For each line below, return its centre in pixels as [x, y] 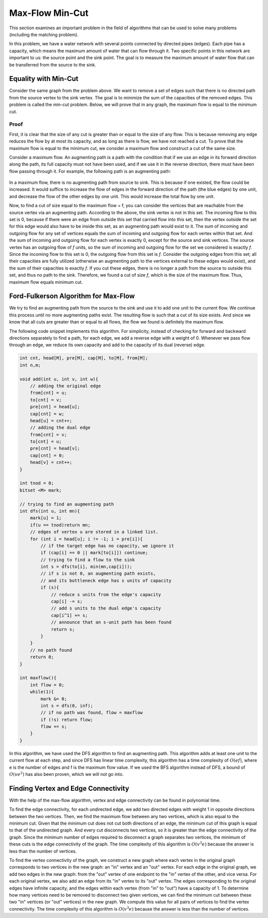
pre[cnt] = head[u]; [55, 407]
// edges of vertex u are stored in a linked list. [94, 532]
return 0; [42, 657]
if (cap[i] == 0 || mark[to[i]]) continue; [94, 553]
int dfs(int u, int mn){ [50, 511]
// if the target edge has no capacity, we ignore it [107, 546]
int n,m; [30, 365]
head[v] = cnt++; [51, 462]
